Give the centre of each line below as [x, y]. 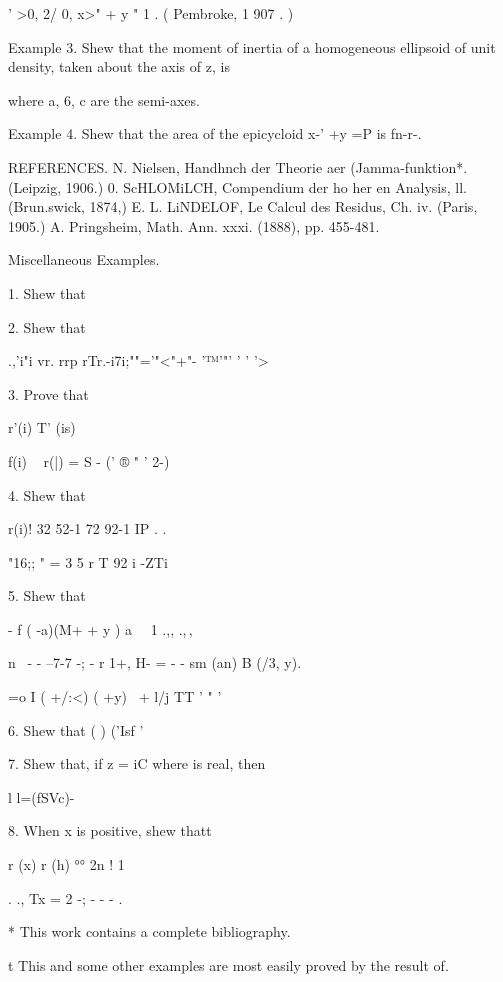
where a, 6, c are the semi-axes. [104, 99]
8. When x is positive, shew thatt [110, 830]
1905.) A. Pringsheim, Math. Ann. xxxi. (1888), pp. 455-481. [194, 225]
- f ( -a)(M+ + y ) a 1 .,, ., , [100, 628]
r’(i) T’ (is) [42, 427]
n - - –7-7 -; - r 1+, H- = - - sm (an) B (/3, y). [155, 662]
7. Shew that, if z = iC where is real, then [137, 763]
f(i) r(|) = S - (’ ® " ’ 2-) [89, 460]
